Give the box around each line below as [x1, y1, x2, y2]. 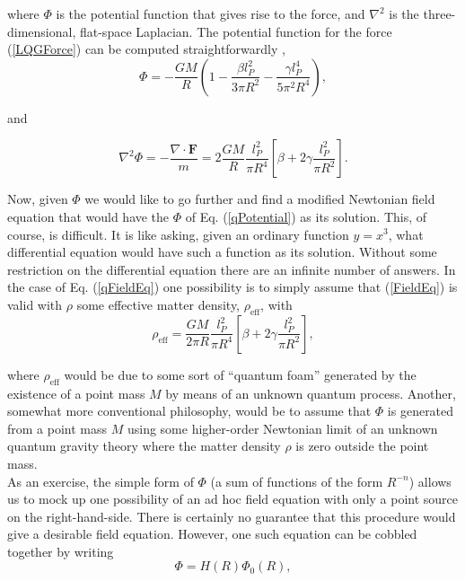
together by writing [7, 541, 114, 560]
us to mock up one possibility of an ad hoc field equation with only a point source [7, 489, 459, 508]
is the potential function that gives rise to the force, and [56, 4, 365, 22]
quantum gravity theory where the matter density [7, 436, 281, 455]
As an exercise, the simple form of [7, 471, 194, 490]
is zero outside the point [295, 436, 429, 455]
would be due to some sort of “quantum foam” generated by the [64, 365, 417, 383]
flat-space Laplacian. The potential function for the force [79, 22, 392, 40]
